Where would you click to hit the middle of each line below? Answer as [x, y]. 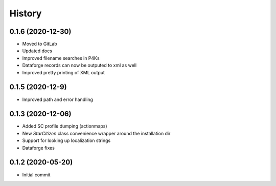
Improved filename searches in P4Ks [61, 58]
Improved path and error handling [57, 99]
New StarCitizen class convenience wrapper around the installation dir [96, 133]
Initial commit [36, 175]
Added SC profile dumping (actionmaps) [65, 126]
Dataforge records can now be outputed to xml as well [79, 65]
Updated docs [37, 51]
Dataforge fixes [38, 148]
